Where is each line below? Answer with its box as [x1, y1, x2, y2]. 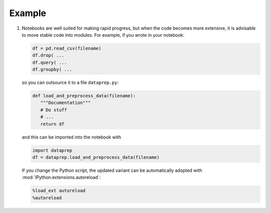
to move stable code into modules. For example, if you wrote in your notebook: [22, 32, 185, 38]
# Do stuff [40, 107, 67, 113]
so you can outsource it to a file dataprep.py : [22, 79, 119, 85]
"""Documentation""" [40, 100, 91, 105]
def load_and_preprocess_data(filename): [32, 93, 136, 99]
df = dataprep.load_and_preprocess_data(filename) [32, 154, 160, 160]
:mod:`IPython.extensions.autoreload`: [22, 174, 101, 180]
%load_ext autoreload [32, 188, 86, 193]
